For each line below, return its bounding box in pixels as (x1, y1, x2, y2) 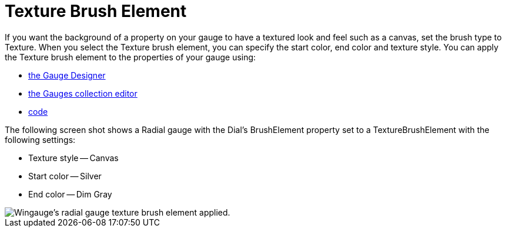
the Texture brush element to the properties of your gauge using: (5, 52, 256, 62)
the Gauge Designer (28, 70, 106, 80)
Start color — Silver (28, 170, 102, 181)
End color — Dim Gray (28, 189, 112, 199)
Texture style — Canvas (28, 152, 119, 163)
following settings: (5, 134, 76, 145)
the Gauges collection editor (28, 88, 138, 98)
